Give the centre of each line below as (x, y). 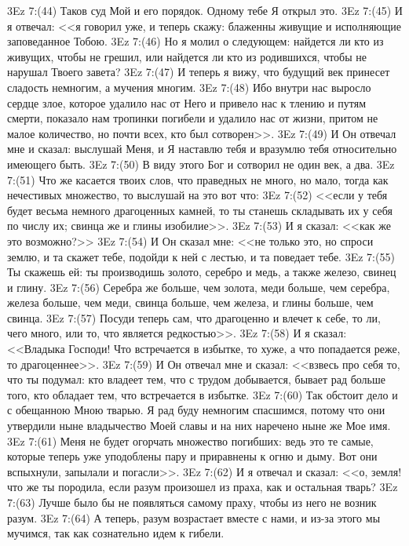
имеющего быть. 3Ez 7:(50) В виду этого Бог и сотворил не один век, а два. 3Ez (201, 164)
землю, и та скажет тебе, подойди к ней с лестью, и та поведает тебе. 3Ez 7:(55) (201, 256)
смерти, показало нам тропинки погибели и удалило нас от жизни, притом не (193, 118)
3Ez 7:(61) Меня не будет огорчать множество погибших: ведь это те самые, (190, 440)
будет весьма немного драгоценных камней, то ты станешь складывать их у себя (200, 210)
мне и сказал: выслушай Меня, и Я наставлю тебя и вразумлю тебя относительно (202, 149)
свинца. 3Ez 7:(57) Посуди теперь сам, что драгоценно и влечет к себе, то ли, (194, 317)
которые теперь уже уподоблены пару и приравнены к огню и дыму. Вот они (192, 456)
